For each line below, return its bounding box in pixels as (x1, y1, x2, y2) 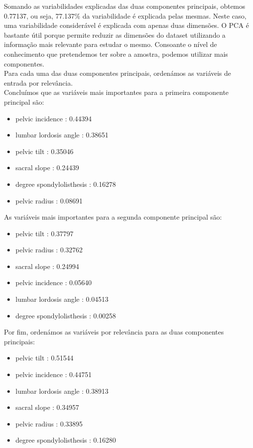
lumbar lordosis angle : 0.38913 (15, 385, 109, 396)
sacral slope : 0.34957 (15, 402, 79, 412)
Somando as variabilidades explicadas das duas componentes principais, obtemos (4, 1, 246, 11)
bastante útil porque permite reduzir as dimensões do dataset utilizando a (4, 29, 226, 40)
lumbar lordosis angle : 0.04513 (15, 294, 109, 304)
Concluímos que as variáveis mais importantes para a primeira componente (4, 87, 229, 97)
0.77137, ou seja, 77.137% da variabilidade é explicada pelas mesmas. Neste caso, (4, 10, 247, 21)
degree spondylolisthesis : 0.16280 (15, 435, 116, 445)
